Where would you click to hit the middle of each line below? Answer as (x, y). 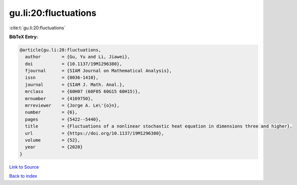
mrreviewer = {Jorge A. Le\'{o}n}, (72, 106)
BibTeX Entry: (24, 37)
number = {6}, (51, 112)
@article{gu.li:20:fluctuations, (60, 50)
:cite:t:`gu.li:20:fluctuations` (37, 28)
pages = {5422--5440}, (63, 119)
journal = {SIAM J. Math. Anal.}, (75, 85)
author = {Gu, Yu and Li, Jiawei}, (78, 57)
